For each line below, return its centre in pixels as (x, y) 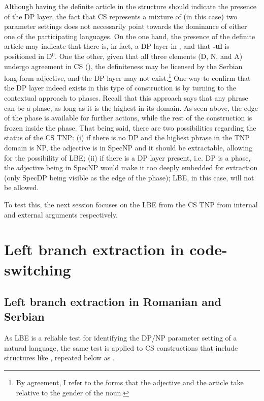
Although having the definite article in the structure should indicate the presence (130, 6)
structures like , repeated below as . (59, 358)
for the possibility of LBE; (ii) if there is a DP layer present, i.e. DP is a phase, (127, 157)
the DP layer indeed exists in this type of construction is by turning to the (120, 88)
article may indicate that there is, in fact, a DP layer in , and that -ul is (117, 46)
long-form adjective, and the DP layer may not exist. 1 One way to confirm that (127, 77)
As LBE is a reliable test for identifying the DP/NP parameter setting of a (121, 338)
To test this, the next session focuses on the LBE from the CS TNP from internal (131, 204)
